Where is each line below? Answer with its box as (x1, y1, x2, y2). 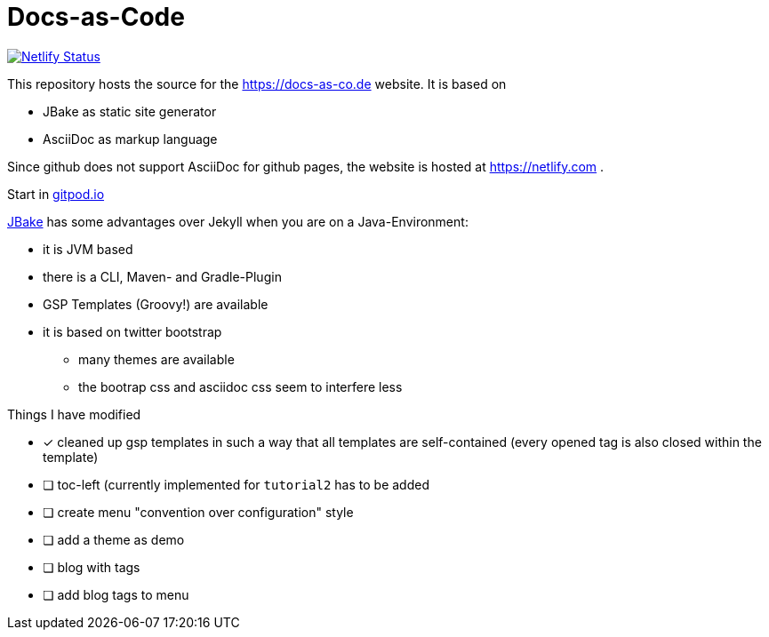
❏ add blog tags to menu (43, 586, 189, 602)
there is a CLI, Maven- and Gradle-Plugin (43, 268, 282, 284)
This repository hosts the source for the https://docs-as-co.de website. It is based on (7, 76, 507, 92)
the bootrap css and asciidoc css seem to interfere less (78, 378, 403, 394)
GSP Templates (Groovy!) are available (43, 296, 268, 312)
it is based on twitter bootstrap (43, 323, 222, 339)
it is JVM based (43, 241, 133, 257)
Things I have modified (7, 406, 141, 422)
